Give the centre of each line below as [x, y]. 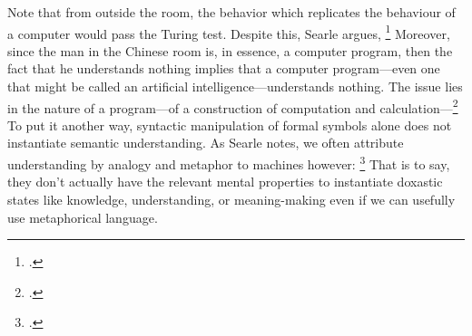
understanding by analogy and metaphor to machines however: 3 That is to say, [229, 163]
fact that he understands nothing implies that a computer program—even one [224, 68]
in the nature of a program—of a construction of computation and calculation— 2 [233, 106]
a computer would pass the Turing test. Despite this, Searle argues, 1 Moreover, [229, 32]
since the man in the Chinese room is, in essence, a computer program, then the [230, 50]
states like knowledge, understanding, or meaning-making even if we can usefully [231, 199]
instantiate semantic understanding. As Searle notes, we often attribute [206, 143]
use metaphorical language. [83, 217]
